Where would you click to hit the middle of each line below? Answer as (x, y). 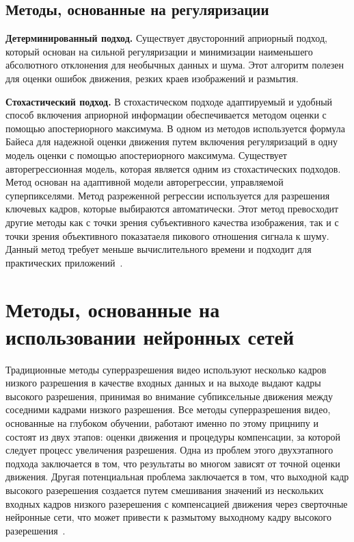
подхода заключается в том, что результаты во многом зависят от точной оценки (173, 463)
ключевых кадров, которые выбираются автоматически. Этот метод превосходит (172, 209)
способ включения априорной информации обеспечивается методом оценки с (166, 115)
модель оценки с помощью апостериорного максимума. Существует (146, 155)
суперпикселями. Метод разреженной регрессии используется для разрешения (168, 195)
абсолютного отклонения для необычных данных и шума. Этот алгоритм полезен (175, 65)
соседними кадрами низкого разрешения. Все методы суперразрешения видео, (168, 409)
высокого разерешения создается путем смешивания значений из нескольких (165, 490)
